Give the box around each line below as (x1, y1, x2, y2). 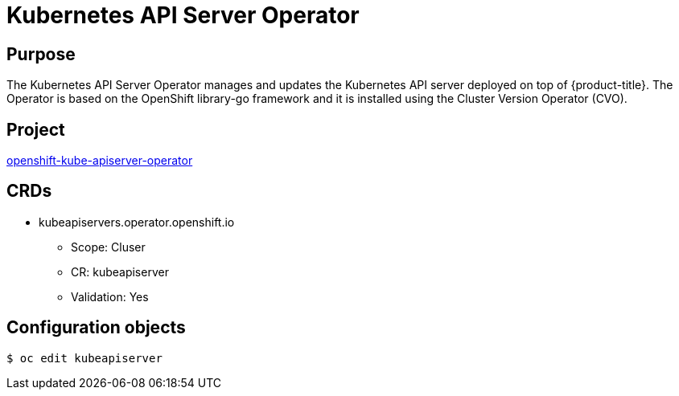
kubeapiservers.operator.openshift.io (39, 214, 235, 229)
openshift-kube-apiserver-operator (6, 153, 193, 168)
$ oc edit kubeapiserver (6, 351, 163, 365)
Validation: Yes (71, 289, 149, 304)
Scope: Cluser (71, 239, 146, 254)
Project (6, 119, 65, 140)
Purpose (6, 43, 76, 64)
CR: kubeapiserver (71, 264, 169, 279)
